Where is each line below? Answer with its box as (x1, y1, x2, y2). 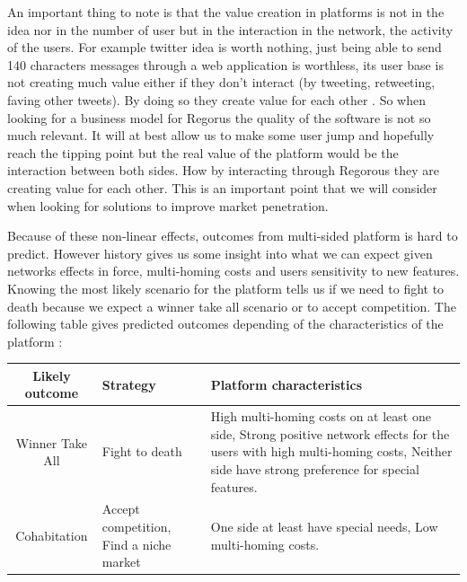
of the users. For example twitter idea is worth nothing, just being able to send (7, 38, 442, 57)
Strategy (101, 375, 156, 393)
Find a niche (101, 534, 172, 553)
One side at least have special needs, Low (210, 517, 438, 536)
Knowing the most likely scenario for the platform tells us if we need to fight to (7, 278, 445, 297)
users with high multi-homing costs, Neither (210, 442, 453, 461)
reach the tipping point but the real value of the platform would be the (7, 143, 399, 162)
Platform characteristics (210, 375, 363, 393)
